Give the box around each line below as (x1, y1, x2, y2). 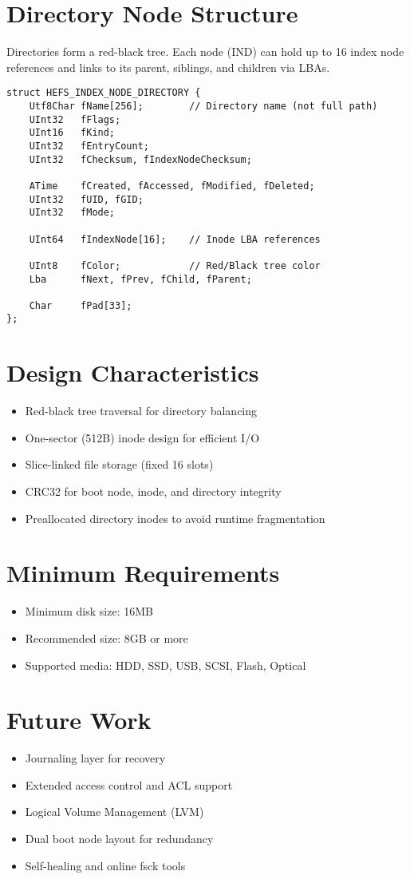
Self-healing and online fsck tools (25, 857, 186, 873)
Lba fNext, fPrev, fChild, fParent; (29, 273, 252, 285)
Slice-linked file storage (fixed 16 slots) (25, 456, 214, 473)
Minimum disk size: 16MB (25, 603, 153, 620)
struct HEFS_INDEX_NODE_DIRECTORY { (6, 87, 201, 99)
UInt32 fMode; (29, 207, 116, 219)
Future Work (6, 703, 152, 736)
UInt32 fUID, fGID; (29, 193, 144, 205)
